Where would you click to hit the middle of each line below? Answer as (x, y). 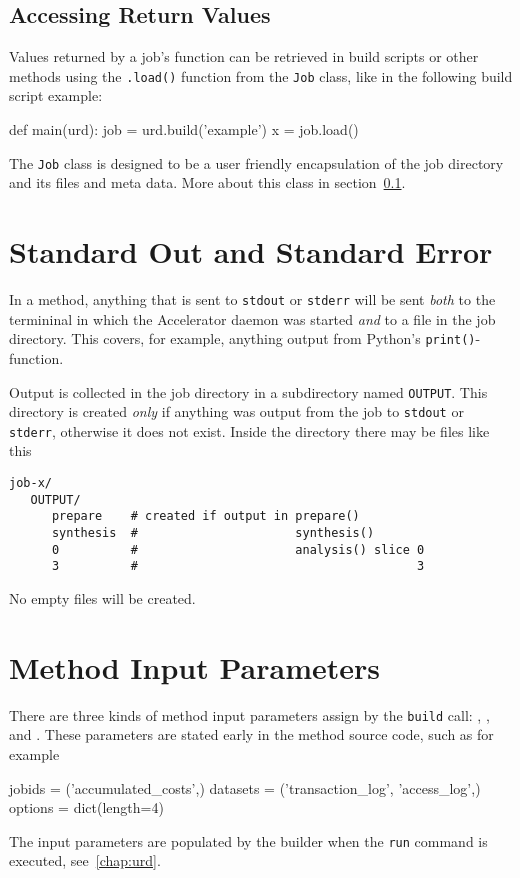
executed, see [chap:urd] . (85, 860)
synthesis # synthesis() (213, 533)
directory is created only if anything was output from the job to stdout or (236, 411)
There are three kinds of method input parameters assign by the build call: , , (249, 714)
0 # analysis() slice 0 (238, 549)
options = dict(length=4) (86, 807)
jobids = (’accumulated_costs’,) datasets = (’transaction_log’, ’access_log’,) (245, 787)
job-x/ (30, 483)
